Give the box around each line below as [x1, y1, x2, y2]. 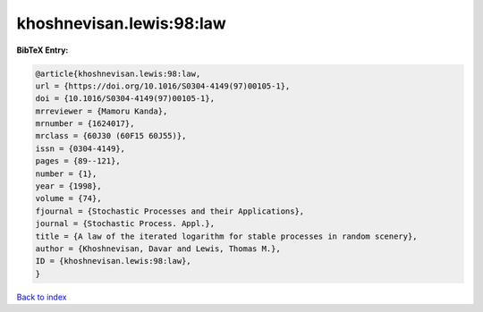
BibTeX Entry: [16, 45, 69, 55]
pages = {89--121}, [35, 156, 121, 166]
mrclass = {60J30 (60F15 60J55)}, [35, 131, 187, 141]
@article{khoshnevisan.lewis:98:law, [35, 68, 201, 79]
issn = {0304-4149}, [35, 143, 125, 154]
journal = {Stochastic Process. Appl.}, [35, 219, 215, 229]
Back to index [16, 291, 67, 302]
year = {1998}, [35, 181, 102, 191]
